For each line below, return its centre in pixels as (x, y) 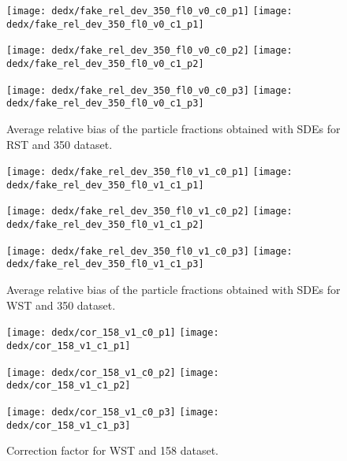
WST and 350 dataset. (61, 305)
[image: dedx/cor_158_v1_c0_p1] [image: (113, 333)
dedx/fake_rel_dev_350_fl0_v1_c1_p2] (105, 225)
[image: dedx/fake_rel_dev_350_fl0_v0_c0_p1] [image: (149, 11)
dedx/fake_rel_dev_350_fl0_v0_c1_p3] (105, 104)
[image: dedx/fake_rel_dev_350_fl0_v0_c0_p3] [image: (149, 90)
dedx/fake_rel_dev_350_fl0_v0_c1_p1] (105, 24)
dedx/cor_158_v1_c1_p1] (69, 346)
